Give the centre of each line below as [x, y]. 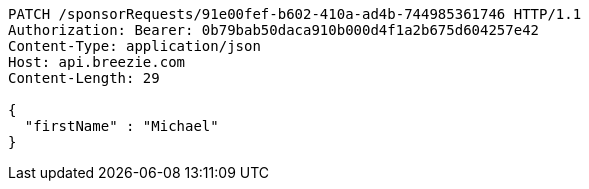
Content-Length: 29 [84, 78]
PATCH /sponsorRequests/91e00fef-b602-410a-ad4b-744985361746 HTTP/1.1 [295, 14]
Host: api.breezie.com [97, 62]
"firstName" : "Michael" [121, 126]
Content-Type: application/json [134, 46]
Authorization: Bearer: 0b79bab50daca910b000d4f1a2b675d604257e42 [274, 30]
